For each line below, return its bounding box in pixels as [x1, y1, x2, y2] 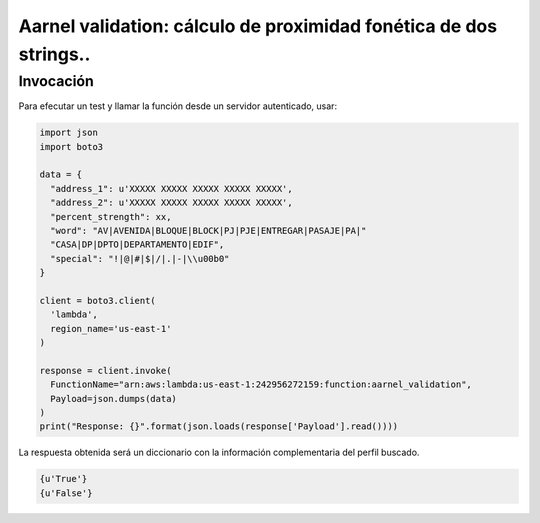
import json [39, 127, 99, 139]
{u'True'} [39, 473, 88, 485]
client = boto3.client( [39, 295, 157, 306]
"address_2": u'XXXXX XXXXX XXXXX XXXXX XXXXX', [50, 197, 294, 209]
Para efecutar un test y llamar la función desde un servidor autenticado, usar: [18, 100, 338, 112]
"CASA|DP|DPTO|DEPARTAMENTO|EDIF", [50, 239, 225, 250]
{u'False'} [39, 487, 93, 499]
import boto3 [39, 141, 104, 152]
